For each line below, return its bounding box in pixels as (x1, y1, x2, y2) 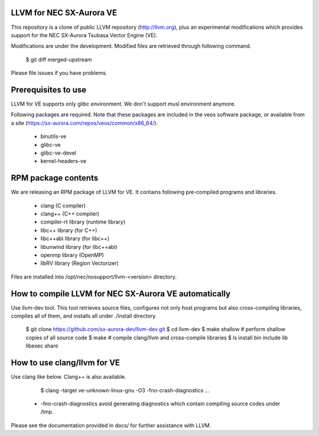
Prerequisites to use (11, 84, 87, 94)
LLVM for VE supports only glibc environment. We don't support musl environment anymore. (11, 100, 236, 107)
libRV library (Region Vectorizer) (40, 260, 119, 267)
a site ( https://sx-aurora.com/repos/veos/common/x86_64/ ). (11, 119, 158, 126)
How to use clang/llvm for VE (11, 358, 121, 368)
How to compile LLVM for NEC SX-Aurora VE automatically (11, 289, 231, 299)
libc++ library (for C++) (40, 227, 97, 234)
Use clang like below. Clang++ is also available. (11, 373, 126, 381)
